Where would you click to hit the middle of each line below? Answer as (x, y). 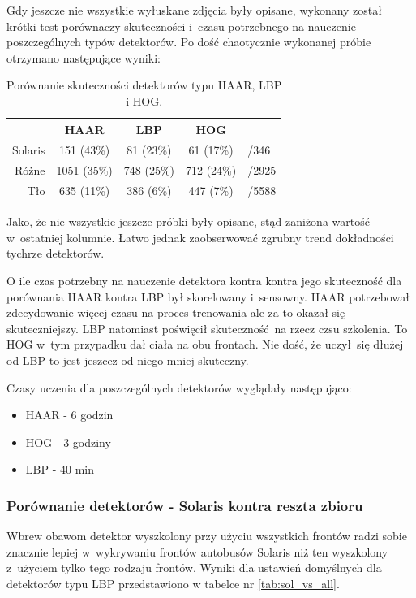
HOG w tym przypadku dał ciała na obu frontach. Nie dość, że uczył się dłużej (205, 344)
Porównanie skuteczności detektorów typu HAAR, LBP (144, 85)
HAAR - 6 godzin (69, 415)
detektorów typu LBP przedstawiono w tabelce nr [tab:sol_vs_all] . (173, 583)
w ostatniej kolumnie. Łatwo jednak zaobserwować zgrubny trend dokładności (200, 237)
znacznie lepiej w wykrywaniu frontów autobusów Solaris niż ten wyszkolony (197, 551)
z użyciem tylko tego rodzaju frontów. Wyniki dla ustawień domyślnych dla (194, 568)
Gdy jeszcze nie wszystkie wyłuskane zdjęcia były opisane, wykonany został (195, 10)
